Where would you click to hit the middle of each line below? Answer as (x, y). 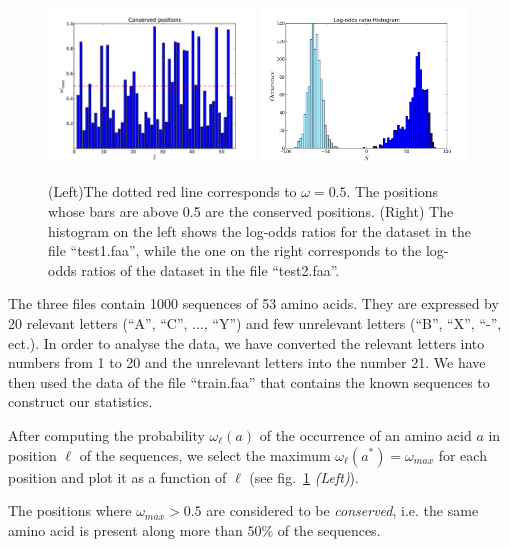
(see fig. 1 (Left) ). (304, 476)
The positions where (70, 510)
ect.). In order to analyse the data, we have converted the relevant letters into (246, 342)
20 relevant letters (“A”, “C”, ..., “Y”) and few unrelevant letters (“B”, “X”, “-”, (255, 322)
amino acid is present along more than (125, 529)
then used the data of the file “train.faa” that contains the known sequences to (249, 381)
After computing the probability (106, 434)
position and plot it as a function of (117, 476)
